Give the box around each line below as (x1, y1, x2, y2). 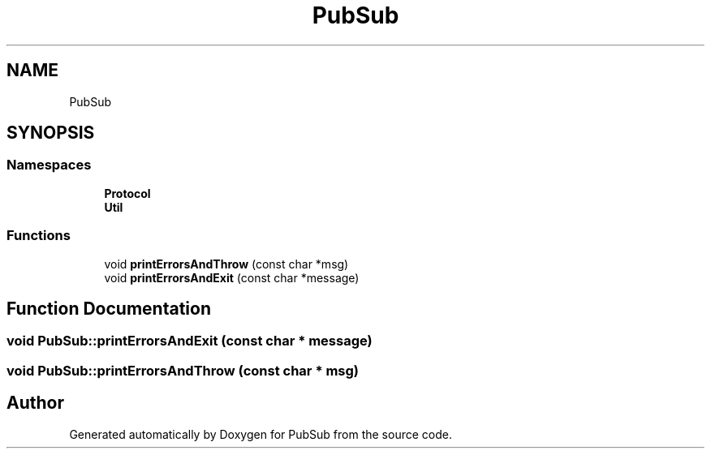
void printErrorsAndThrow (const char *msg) (104, 256, 349, 271)
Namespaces (6, 157, 92, 174)
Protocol (104, 186, 151, 200)
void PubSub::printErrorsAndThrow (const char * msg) (6, 362, 360, 379)
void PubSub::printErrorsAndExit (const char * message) (6, 333, 373, 350)
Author (6, 393, 64, 414)
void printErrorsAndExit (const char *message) (104, 270, 360, 285)
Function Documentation (6, 298, 211, 319)
